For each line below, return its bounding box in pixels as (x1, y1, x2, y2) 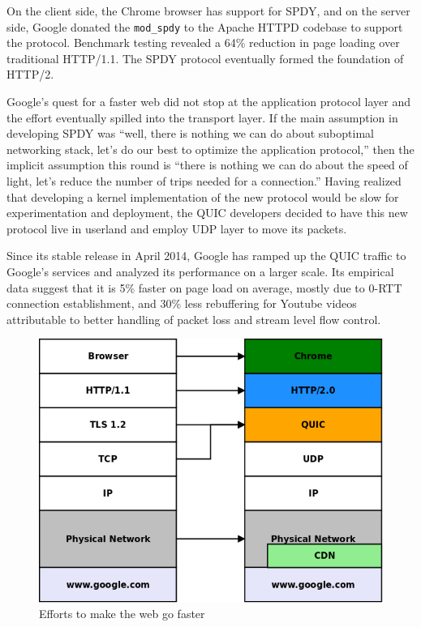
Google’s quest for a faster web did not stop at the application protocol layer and (6, 93, 410, 110)
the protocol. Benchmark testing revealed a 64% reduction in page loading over (6, 34, 400, 51)
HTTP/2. (6, 66, 54, 83)
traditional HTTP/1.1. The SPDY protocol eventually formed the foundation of (6, 49, 404, 66)
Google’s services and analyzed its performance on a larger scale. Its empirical (6, 262, 394, 279)
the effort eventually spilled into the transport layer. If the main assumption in (6, 109, 398, 126)
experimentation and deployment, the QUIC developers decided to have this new (6, 204, 408, 221)
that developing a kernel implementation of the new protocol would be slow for (6, 188, 399, 205)
